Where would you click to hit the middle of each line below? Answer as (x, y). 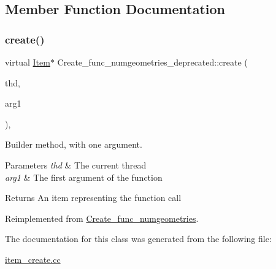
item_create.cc (33, 259)
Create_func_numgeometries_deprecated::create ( (152, 62)
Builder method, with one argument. (74, 144)
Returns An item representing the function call (93, 198)
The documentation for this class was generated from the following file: (138, 239)
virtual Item (28, 62)
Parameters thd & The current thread (76, 165)
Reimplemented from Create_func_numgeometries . (102, 218)
